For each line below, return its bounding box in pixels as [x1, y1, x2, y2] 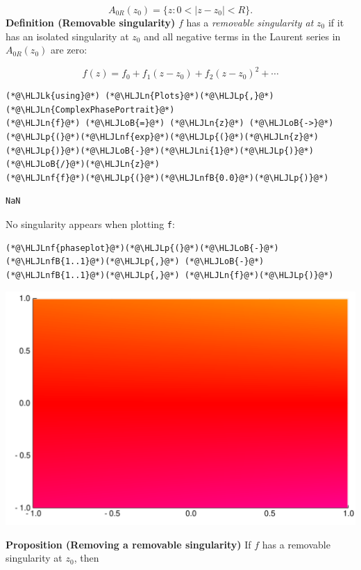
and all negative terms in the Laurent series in [144, 28, 341, 43]
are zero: [50, 42, 87, 57]
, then [74, 551, 99, 565]
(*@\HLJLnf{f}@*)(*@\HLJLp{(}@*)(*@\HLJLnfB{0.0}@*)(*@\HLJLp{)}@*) [6, 172, 329, 183]
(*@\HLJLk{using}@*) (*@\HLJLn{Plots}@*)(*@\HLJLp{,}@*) [6, 91, 274, 101]
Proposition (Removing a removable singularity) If [6, 537, 251, 551]
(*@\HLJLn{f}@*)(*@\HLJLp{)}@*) [184, 270, 334, 280]
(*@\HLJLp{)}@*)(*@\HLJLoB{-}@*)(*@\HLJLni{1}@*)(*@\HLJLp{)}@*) [6, 145, 314, 156]
